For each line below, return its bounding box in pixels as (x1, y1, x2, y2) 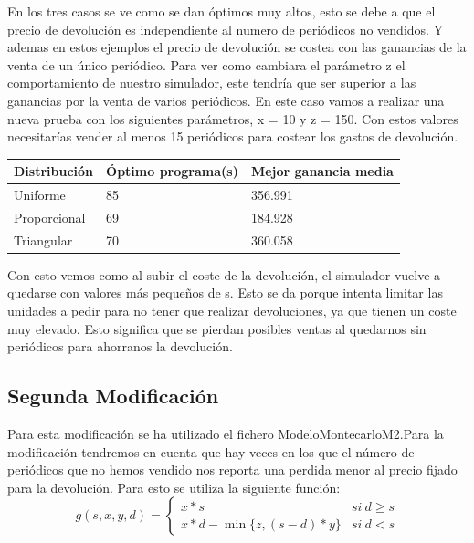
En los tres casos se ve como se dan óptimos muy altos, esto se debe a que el (7, 2, 436, 20)
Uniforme (14, 185, 66, 204)
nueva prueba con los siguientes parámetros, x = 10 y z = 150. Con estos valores (7, 109, 458, 128)
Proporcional (14, 207, 86, 226)
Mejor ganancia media (250, 162, 394, 181)
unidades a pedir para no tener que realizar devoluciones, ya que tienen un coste (7, 301, 457, 320)
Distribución (14, 162, 94, 181)
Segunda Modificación (7, 381, 219, 410)
